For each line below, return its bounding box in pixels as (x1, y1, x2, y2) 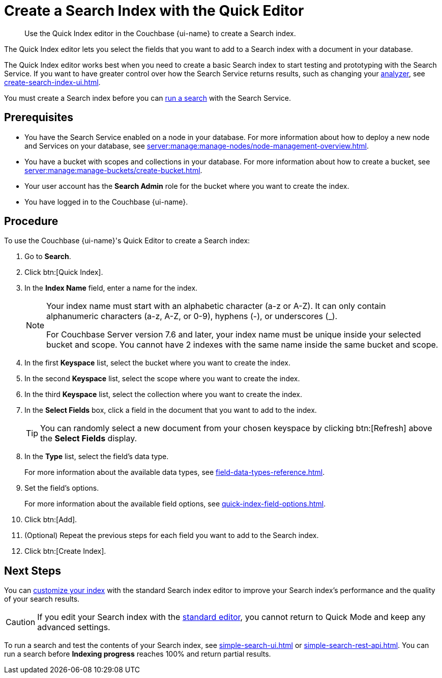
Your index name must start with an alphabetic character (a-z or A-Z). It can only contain (46, 301, 386, 312)
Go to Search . (24, 252, 71, 261)
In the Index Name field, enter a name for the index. (24, 284, 198, 293)
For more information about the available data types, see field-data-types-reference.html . (24, 468, 325, 477)
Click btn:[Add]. (24, 515, 77, 524)
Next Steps (4, 564, 61, 577)
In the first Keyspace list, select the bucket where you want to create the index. (24, 358, 290, 368)
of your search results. (4, 595, 80, 604)
